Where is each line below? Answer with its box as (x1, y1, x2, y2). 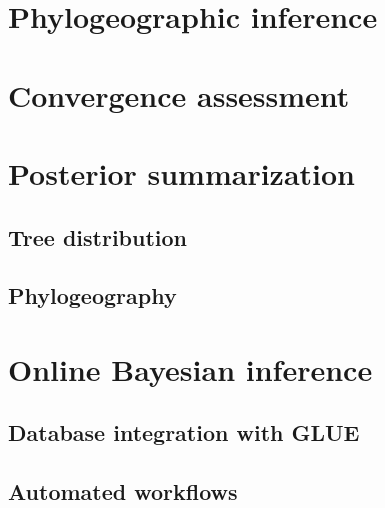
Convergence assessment (8, 74, 350, 115)
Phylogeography (8, 280, 177, 311)
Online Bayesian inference (8, 348, 373, 389)
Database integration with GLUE (8, 417, 360, 448)
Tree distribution (8, 221, 188, 252)
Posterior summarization (8, 152, 356, 193)
